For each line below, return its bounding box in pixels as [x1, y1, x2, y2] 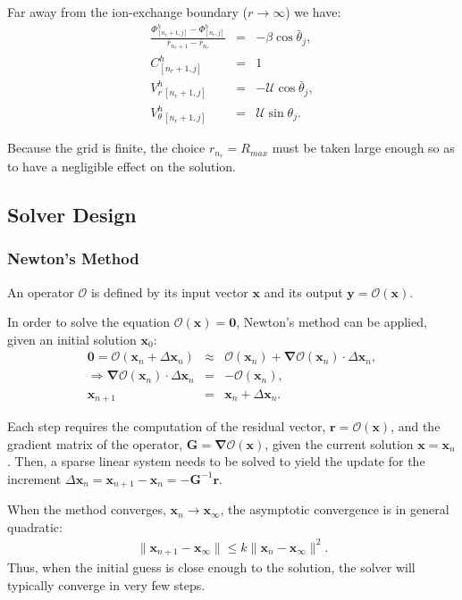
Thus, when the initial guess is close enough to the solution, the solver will [7, 558, 416, 577]
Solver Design [7, 201, 137, 229]
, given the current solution [265, 434, 414, 453]
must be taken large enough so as [272, 138, 455, 157]
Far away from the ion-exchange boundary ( [7, 3, 248, 21]
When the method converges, [7, 500, 166, 519]
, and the [391, 416, 441, 435]
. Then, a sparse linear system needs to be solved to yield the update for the [7, 452, 425, 471]
